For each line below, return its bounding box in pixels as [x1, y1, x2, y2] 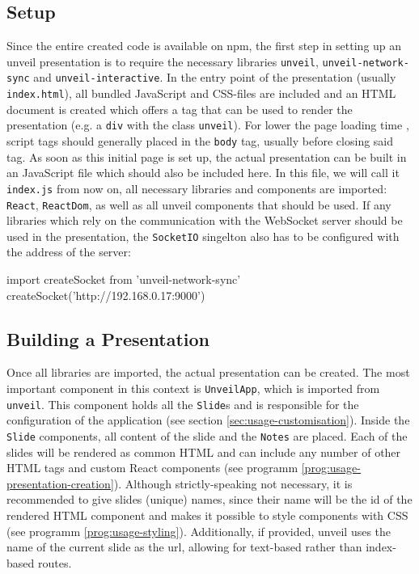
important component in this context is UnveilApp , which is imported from [6, 380, 380, 396]
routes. [37, 554, 72, 571]
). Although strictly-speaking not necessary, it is [113, 475, 353, 492]
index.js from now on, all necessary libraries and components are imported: [6, 179, 387, 196]
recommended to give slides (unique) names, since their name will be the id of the [6, 491, 413, 508]
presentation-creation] [6, 475, 114, 492]
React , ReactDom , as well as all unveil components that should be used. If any [6, 196, 391, 213]
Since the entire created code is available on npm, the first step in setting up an [6, 37, 402, 54]
